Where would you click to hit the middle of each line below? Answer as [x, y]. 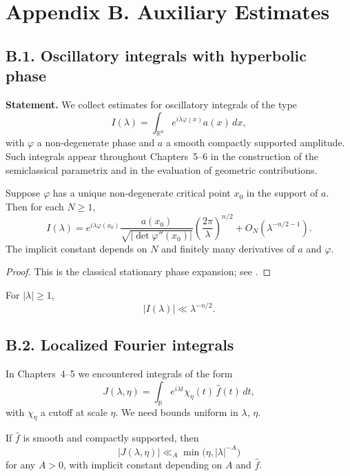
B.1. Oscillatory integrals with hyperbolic [156, 55]
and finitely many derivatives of [228, 248]
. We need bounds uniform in [177, 411]
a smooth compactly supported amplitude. [255, 142]
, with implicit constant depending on [143, 464]
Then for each [35, 206]
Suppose [23, 193]
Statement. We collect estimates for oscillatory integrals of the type [151, 104]
